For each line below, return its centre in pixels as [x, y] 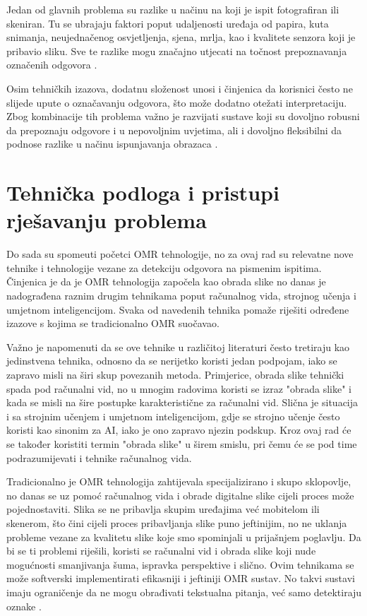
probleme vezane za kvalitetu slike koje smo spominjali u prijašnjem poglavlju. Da [184, 537]
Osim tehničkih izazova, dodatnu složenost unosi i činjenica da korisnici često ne [180, 88]
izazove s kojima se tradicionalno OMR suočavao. [113, 323]
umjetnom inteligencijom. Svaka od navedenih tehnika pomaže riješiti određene [178, 309]
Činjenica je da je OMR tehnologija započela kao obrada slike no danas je [166, 282]
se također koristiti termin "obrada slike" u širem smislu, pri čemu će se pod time [182, 443]
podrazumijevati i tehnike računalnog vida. [99, 457]
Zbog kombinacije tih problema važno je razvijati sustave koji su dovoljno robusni [183, 116]
